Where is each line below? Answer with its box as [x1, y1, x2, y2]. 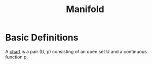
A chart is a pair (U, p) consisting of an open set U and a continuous [5, 48, 147, 54]
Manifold [65, 4, 105, 15]
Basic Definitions [5, 32, 79, 43]
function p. [5, 54, 28, 60]
